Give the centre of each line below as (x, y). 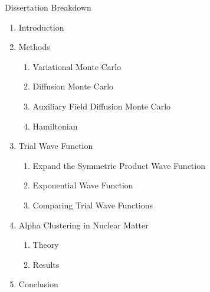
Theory (46, 245)
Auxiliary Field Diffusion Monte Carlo (102, 106)
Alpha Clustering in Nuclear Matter (83, 225)
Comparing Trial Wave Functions (93, 205)
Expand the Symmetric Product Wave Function (119, 165)
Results (46, 264)
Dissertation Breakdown (48, 7)
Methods (34, 47)
